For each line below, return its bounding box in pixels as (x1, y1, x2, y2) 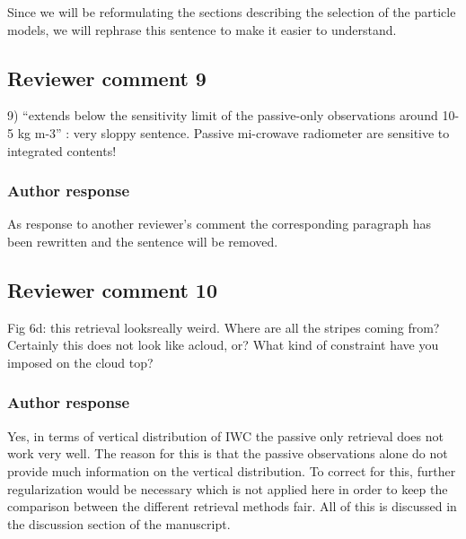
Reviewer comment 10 (7, 275, 217, 303)
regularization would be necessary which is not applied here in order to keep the (7, 479, 448, 498)
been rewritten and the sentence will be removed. (7, 231, 278, 250)
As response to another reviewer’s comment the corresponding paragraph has (7, 214, 432, 233)
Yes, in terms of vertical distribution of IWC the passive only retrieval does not (7, 426, 444, 445)
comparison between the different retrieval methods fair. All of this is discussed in (7, 497, 457, 516)
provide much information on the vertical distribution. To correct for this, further (7, 461, 456, 480)
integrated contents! (7, 141, 117, 160)
